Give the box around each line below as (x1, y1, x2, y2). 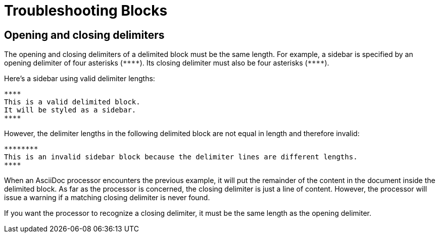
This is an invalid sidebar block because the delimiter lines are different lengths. (4, 153, 358, 161)
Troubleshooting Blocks (4, 2, 168, 19)
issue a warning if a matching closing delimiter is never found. (4, 193, 210, 202)
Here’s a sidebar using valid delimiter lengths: (4, 74, 155, 83)
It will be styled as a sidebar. (4, 106, 136, 114)
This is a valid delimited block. (4, 98, 140, 106)
